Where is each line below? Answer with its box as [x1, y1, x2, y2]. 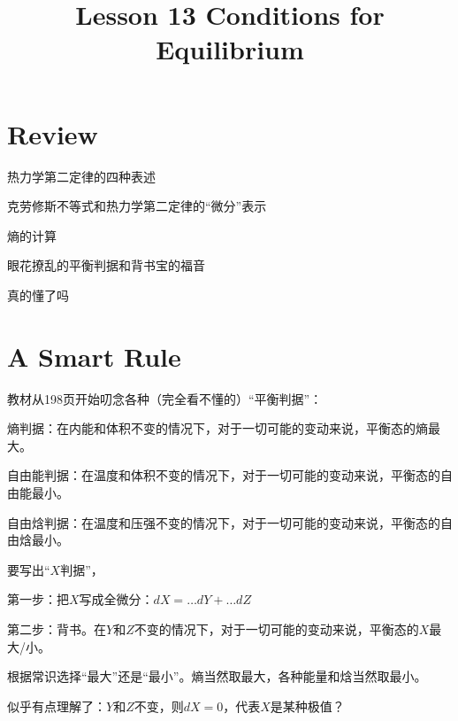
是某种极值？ [270, 696, 345, 715]
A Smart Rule [7, 337, 181, 374]
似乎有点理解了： [7, 696, 106, 715]
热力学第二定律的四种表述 [7, 167, 156, 185]
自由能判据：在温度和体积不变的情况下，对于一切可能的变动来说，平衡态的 [7, 466, 440, 485]
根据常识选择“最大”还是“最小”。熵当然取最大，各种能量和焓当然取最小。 [7, 667, 427, 686]
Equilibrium [156, 31, 304, 67]
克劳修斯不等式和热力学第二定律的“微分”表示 [7, 197, 267, 215]
